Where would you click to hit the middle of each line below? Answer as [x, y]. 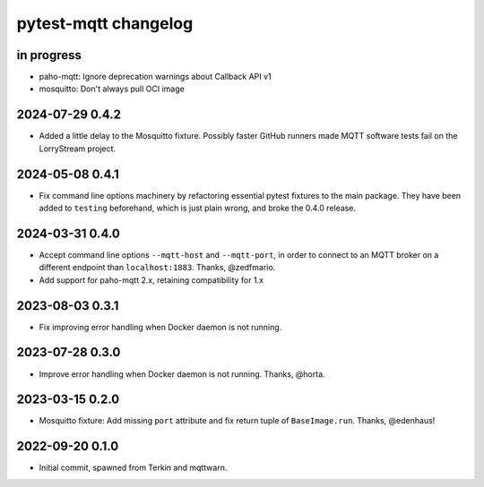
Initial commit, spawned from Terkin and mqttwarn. [133, 468]
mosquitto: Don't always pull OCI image [112, 89]
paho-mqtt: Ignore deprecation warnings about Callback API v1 [156, 77]
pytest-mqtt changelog [105, 23]
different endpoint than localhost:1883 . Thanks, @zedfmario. [157, 268]
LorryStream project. [78, 149]
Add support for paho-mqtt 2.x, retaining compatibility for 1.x [151, 280]
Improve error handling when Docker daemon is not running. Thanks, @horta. [182, 374]
